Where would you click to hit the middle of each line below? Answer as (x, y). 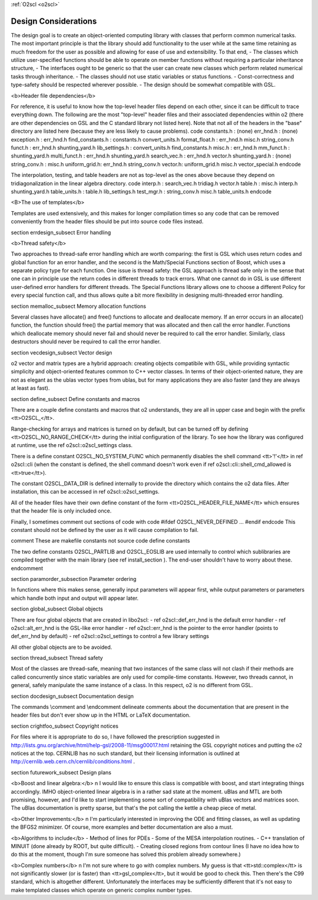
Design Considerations (54, 21)
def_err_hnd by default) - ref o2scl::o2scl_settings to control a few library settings (110, 636)
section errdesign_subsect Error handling (61, 232)
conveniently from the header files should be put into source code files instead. (107, 222)
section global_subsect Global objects (57, 609)
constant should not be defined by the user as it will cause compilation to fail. (105, 530)
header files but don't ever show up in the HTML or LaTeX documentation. (101, 715)
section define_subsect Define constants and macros (75, 399)
